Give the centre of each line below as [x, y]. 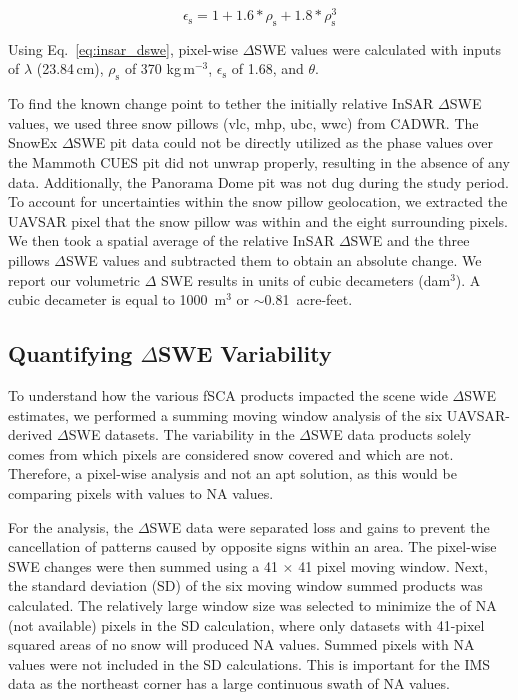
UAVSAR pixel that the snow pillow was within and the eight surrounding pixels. [258, 220]
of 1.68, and [267, 68]
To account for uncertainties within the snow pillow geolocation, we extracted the [258, 201]
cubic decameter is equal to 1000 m [117, 299]
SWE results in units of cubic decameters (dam [306, 279]
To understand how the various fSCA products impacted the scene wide [228, 395]
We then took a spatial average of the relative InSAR [171, 240]
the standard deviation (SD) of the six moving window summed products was [245, 585]
